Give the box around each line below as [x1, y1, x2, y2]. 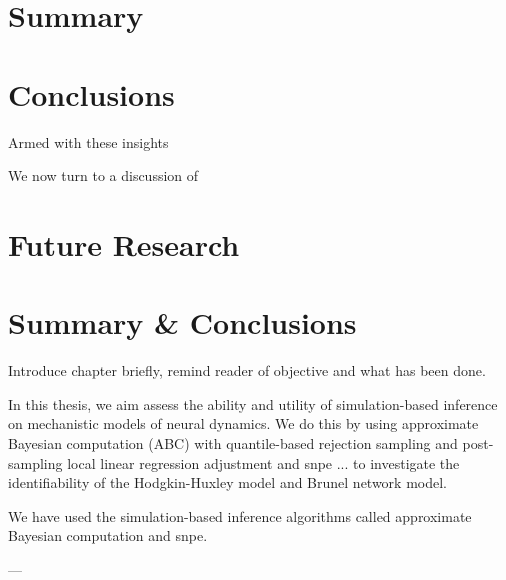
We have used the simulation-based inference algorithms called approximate [8, 505, 472, 526]
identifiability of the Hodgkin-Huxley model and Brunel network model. [8, 472, 447, 493]
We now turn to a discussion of [8, 165, 199, 186]
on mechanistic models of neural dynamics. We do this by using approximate [8, 413, 479, 434]
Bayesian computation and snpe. [8, 525, 208, 546]
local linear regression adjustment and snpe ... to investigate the [67, 452, 460, 473]
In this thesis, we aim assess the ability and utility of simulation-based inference [8, 393, 498, 414]
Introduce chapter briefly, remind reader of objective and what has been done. [8, 360, 486, 381]
